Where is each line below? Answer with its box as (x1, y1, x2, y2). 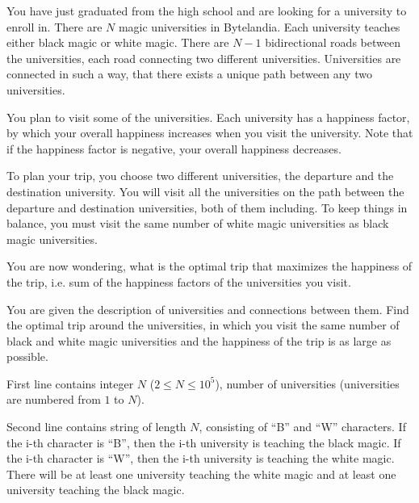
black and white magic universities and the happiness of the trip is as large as (6, 332, 392, 349)
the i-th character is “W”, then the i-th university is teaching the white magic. (6, 450, 395, 467)
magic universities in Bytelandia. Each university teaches (118, 18, 400, 35)
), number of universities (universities (215, 375, 400, 392)
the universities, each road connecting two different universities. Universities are (6, 49, 401, 66)
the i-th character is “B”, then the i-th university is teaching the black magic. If (6, 434, 401, 451)
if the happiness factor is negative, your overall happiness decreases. (6, 140, 341, 157)
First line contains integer (6, 375, 134, 392)
